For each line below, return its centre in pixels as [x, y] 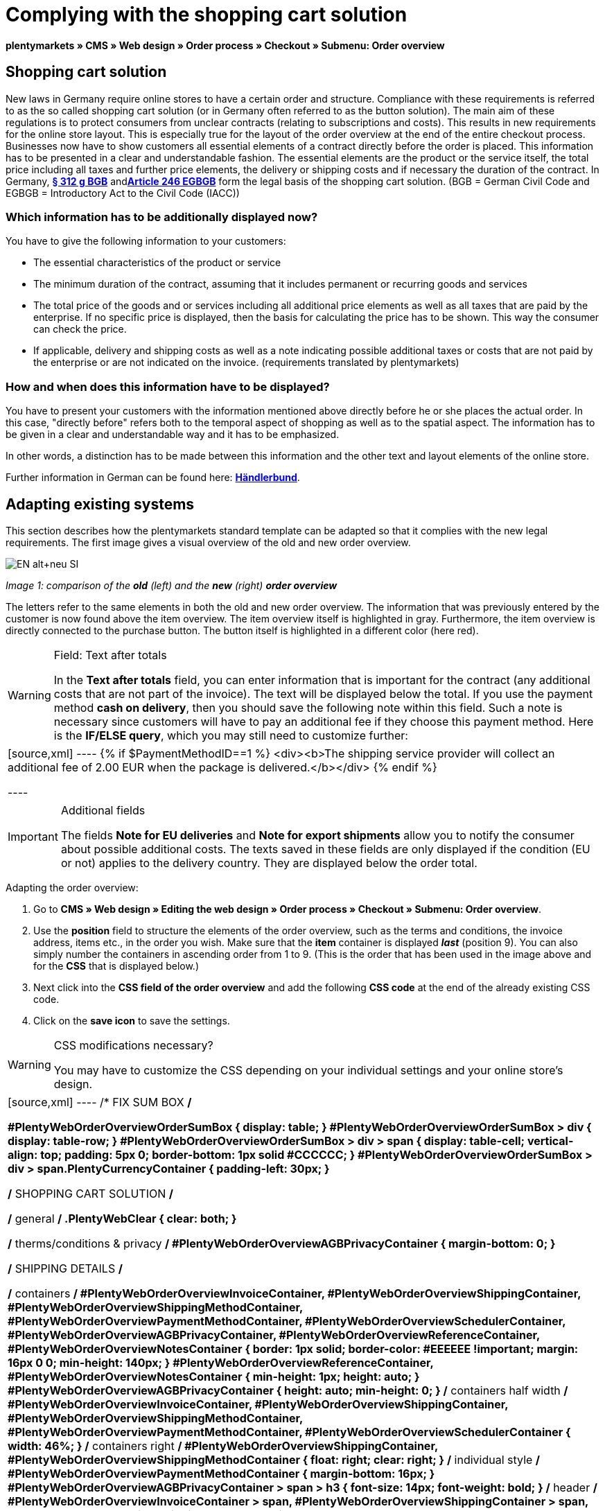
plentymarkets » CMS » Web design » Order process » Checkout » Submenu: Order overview [225, 45]
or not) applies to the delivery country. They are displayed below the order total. [269, 863]
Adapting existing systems [100, 504]
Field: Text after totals [110, 655]
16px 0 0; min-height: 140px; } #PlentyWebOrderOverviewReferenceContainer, [221, 1362]
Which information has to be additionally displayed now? [162, 217]
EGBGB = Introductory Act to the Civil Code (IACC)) [123, 193]
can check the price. [80, 329]
